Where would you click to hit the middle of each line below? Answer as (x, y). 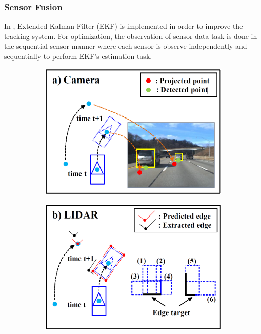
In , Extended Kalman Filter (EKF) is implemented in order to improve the (124, 26)
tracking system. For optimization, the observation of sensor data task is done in (131, 36)
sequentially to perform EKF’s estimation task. (78, 56)
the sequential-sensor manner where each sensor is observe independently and (126, 46)
